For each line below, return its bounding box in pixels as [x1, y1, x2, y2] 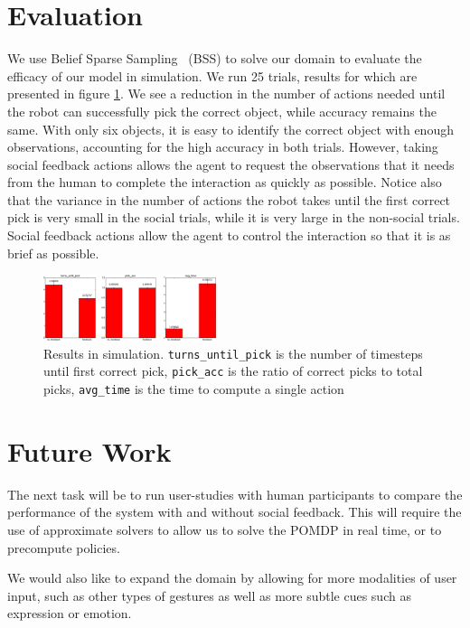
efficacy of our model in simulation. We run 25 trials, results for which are [7, 66, 418, 85]
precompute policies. [7, 538, 120, 557]
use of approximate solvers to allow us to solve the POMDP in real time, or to [7, 520, 442, 539]
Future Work [7, 432, 172, 469]
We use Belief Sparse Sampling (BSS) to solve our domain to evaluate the [7, 49, 422, 68]
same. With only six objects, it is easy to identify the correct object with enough [7, 119, 454, 138]
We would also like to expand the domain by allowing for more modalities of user [7, 568, 457, 587]
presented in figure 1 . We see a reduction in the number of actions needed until [7, 84, 446, 103]
